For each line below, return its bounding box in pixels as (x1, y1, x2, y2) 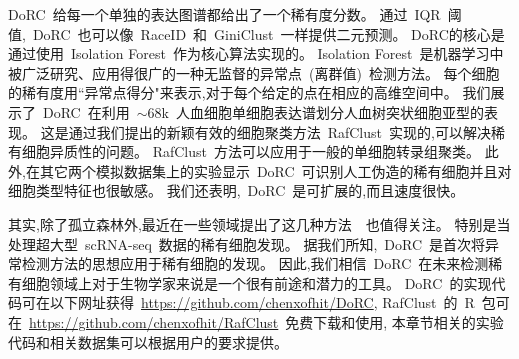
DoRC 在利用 (42, 101, 130, 122)
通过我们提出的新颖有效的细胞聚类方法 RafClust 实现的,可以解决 (68, 121, 491, 142)
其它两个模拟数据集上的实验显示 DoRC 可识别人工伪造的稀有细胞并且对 (39, 160, 512, 181)
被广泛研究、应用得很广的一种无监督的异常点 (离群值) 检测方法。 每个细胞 (8, 62, 500, 83)
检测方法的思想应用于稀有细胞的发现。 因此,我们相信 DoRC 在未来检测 (21, 253, 489, 274)
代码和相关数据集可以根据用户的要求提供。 (8, 331, 288, 352)
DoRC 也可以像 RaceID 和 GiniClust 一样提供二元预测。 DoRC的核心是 (32, 23, 505, 44)
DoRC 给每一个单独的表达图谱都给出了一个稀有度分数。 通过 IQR (8, 4, 441, 24)
